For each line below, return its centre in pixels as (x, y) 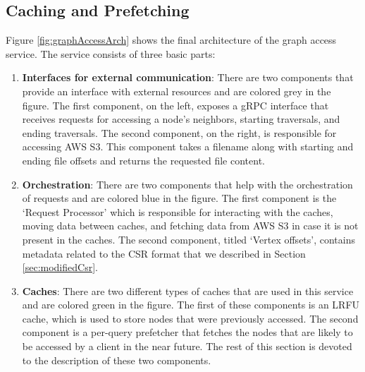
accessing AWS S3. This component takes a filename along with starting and (188, 146)
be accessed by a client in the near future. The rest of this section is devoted (187, 346)
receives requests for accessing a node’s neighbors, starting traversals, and (181, 119)
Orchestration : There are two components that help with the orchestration (187, 184)
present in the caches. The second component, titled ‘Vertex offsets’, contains (189, 239)
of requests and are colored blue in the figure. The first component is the (179, 198)
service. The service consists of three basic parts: (111, 53)
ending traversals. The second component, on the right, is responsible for (179, 132)
